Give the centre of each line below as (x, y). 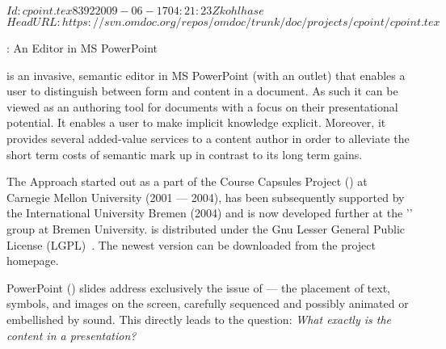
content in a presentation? (72, 335)
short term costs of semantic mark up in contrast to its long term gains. (185, 154)
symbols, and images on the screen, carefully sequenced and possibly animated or (208, 303)
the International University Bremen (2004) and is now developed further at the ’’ (210, 213)
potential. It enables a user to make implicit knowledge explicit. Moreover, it (196, 122)
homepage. (33, 261)
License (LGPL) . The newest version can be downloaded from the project (191, 244)
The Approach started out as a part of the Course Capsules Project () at (187, 181)
